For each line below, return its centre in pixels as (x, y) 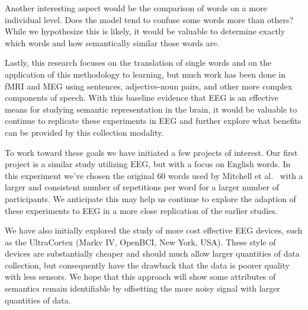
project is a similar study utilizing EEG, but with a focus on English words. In (148, 164)
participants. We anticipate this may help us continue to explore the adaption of (150, 198)
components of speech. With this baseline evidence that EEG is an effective (142, 98)
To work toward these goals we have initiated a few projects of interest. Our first (151, 152)
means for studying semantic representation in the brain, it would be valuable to (151, 109)
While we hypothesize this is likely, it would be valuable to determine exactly (145, 31)
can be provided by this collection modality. (84, 132)
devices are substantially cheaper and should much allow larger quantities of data (152, 253)
